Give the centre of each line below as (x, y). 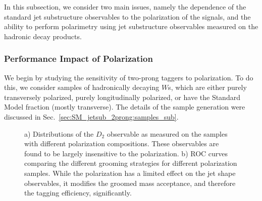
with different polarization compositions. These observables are (122, 143)
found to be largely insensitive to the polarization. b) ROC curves (126, 153)
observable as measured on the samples (167, 133)
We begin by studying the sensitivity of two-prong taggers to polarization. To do (129, 77)
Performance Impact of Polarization (78, 59)
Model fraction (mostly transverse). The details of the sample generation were (125, 107)
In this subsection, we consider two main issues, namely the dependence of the (125, 7)
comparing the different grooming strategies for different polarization (131, 163)
